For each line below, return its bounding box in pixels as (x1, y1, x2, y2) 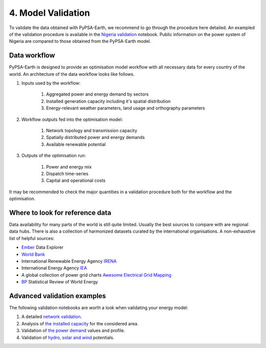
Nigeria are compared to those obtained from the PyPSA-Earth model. (9, 38, 151, 44)
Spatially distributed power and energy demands (46, 135, 145, 140)
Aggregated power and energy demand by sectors (46, 91, 149, 97)
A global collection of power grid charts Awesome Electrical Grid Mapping (21, 272, 172, 278)
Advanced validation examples (9, 291, 106, 300)
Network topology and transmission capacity (46, 127, 137, 133)
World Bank (21, 251, 45, 257)
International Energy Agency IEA (21, 265, 87, 271)
